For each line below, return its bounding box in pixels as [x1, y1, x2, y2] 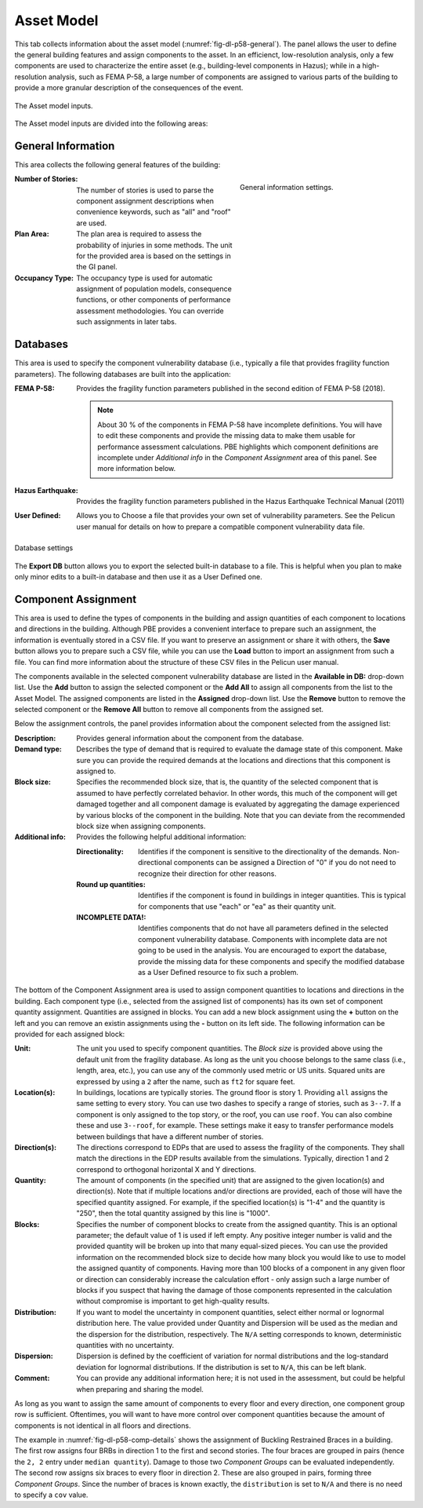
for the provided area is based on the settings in [76, 251, 231, 261]
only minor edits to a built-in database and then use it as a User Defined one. [14, 572, 262, 582]
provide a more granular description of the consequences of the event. [14, 83, 244, 93]
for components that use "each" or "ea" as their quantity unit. [138, 901, 337, 911]
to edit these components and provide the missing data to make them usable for [97, 431, 356, 440]
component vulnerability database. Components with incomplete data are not [138, 934, 388, 944]
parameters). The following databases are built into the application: [14, 369, 231, 378]
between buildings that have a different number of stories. [76, 1131, 264, 1141]
